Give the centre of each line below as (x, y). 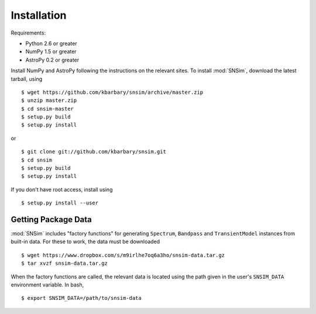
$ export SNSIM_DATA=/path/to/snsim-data (81, 298)
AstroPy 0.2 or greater (52, 60)
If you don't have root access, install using (62, 189)
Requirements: (28, 33)
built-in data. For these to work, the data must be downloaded (85, 242)
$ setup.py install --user (60, 203)
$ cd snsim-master (48, 109)
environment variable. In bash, (47, 285)
